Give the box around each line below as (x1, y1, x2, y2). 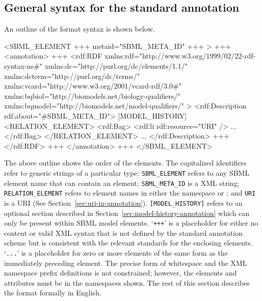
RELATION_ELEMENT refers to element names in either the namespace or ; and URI (4, 187, 256, 198)
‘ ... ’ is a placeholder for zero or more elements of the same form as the (4, 247, 228, 258)
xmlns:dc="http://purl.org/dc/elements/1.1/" (44, 60, 188, 71)
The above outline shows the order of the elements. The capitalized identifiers (4, 157, 247, 168)
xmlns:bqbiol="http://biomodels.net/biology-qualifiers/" (4, 90, 180, 101)
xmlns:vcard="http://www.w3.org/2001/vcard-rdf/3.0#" (4, 80, 181, 91)
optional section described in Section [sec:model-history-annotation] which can (4, 207, 250, 218)
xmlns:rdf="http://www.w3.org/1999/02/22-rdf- (104, 50, 256, 61)
